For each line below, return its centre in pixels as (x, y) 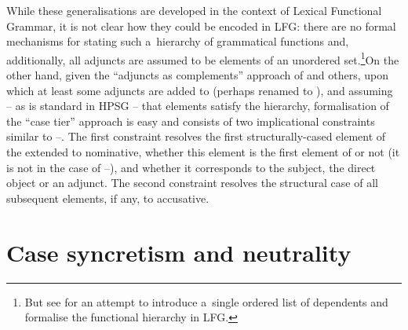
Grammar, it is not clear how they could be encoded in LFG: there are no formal (201, 26)
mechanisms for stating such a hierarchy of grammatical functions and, (178, 41)
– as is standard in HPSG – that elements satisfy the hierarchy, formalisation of (198, 106)
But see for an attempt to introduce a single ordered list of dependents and (206, 301)
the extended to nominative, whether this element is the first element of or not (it (203, 152)
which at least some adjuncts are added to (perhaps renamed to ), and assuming (200, 90)
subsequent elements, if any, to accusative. (108, 198)
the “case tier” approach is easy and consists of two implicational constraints (191, 121)
